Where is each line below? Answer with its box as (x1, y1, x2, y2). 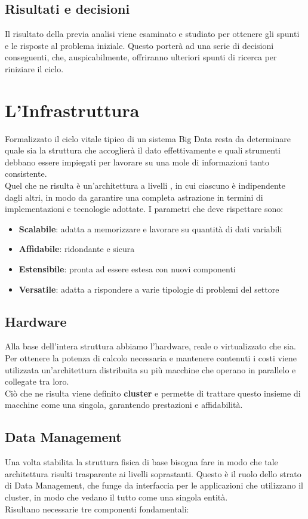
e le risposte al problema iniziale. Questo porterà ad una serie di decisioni (5, 39, 274, 51)
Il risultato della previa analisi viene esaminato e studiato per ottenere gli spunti (5, 27, 300, 40)
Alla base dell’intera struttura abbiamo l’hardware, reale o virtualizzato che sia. (5, 340, 296, 352)
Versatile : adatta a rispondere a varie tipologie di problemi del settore (19, 282, 279, 295)
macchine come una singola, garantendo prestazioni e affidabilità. (5, 398, 243, 411)
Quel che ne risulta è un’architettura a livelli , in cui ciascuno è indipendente (5, 179, 286, 192)
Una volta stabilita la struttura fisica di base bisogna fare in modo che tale (5, 456, 278, 468)
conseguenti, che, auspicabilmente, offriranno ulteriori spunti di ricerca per (5, 51, 277, 63)
